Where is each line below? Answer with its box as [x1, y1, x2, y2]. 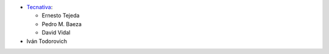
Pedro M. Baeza [41, 20, 82, 27]
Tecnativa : [26, 4, 53, 10]
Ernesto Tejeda [41, 12, 80, 19]
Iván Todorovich [26, 37, 67, 45]
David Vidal [41, 29, 71, 36]
